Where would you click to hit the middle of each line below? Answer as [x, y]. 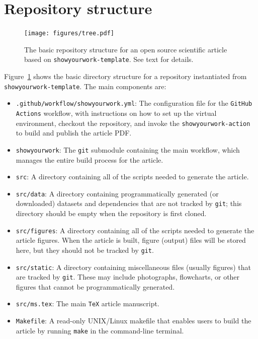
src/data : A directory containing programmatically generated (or [117, 193]
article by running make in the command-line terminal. [100, 330]
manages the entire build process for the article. [90, 159]
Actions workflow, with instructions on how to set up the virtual [116, 113]
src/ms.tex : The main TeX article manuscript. [88, 303]
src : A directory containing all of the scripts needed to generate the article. [132, 177]
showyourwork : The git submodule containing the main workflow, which [128, 149]
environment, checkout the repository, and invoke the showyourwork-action [133, 123]
